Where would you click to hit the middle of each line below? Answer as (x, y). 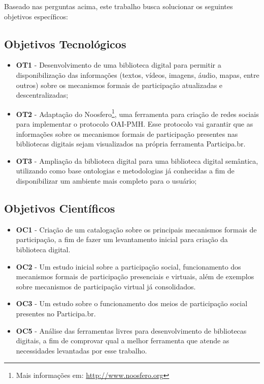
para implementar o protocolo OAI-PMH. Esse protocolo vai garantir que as (135, 124)
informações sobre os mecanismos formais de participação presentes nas (127, 134)
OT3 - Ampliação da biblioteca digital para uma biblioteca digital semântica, (137, 160)
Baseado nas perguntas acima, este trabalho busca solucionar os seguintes (119, 6)
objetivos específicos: (36, 16)
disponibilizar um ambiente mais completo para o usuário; (106, 180)
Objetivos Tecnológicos (65, 43)
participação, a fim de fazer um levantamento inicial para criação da (122, 239)
